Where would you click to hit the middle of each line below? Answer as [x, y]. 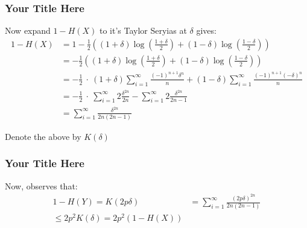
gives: [206, 30]
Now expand [28, 30]
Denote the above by [43, 136]
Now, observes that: [41, 185]
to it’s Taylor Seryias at [143, 30]
